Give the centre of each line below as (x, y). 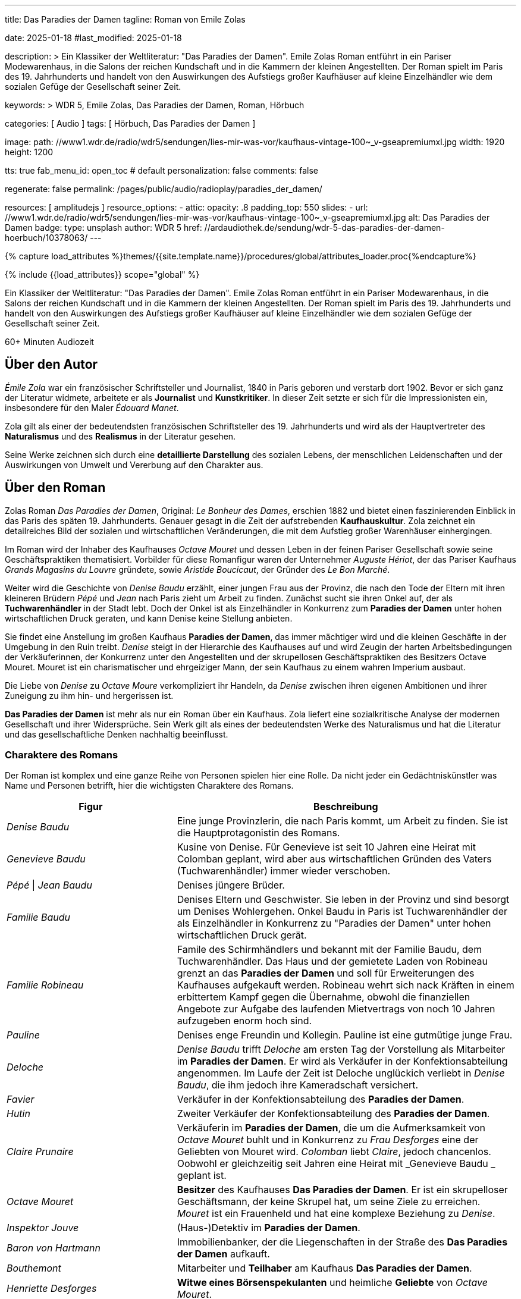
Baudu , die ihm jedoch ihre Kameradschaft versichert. (298, 1085)
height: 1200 (29, 152)
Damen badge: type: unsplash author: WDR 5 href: (103, 228)
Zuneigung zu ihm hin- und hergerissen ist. (89, 695)
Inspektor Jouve (43, 1228)
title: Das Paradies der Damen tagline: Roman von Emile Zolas (125, 19)
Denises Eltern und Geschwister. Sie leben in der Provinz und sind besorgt (343, 900)
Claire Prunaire (40, 1152)
